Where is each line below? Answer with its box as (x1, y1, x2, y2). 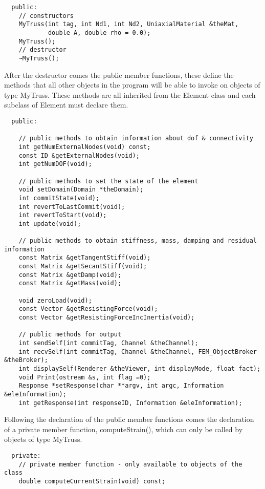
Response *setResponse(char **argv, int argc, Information (18, 382, 224, 390)
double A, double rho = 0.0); (48, 29, 151, 36)
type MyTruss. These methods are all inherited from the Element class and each (4, 89, 256, 100)
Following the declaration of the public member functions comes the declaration (4, 414, 254, 424)
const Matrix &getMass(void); (18, 280, 122, 287)
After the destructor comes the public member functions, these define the (4, 69, 234, 80)
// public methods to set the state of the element (18, 177, 198, 185)
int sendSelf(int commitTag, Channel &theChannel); (18, 339, 198, 347)
